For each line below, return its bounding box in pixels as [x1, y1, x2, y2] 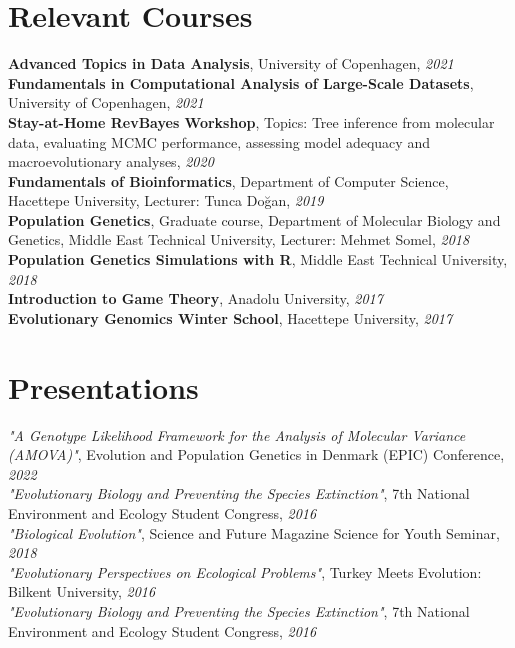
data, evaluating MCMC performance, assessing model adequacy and [8, 131, 430, 152]
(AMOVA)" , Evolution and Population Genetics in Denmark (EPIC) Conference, [8, 444, 505, 465]
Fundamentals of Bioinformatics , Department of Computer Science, [8, 170, 449, 191]
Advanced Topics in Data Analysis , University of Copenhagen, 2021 [8, 53, 454, 74]
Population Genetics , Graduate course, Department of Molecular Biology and [8, 209, 501, 230]
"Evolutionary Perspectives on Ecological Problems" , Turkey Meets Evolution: [8, 561, 482, 582]
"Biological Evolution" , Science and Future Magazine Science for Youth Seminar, [8, 522, 500, 543]
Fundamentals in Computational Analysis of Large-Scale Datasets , [8, 72, 474, 93]
